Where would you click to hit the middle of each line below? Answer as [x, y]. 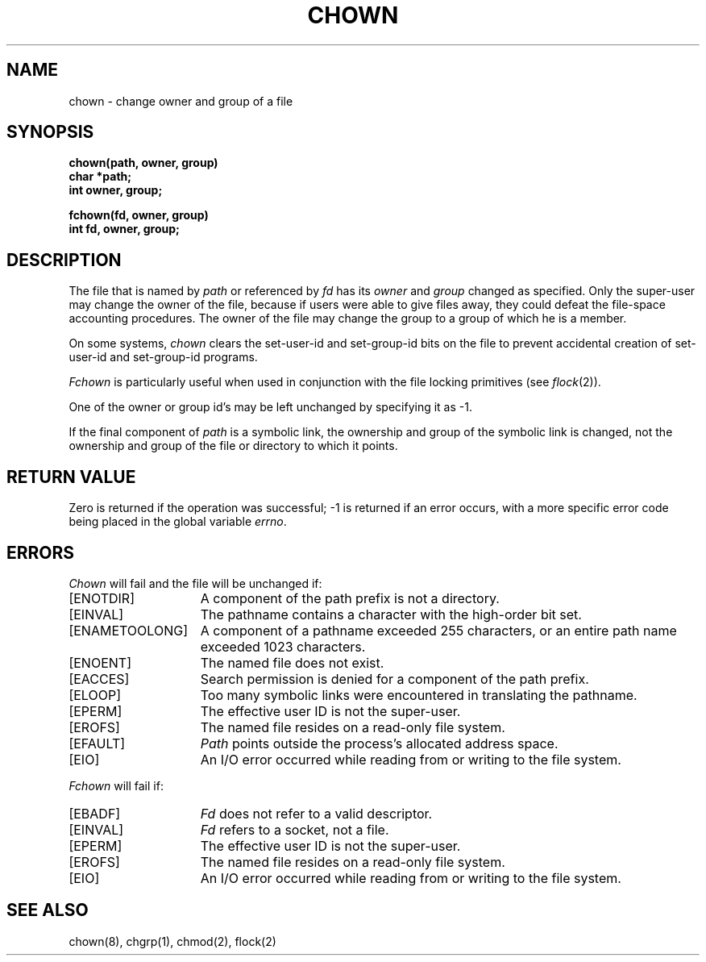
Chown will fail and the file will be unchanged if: [195, 583]
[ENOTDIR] [102, 598]
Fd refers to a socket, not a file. [295, 829]
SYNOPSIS [50, 132]
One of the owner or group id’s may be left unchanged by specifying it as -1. [270, 407]
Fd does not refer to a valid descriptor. [316, 813]
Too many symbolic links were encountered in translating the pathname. [419, 695]
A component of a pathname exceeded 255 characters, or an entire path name [438, 630]
